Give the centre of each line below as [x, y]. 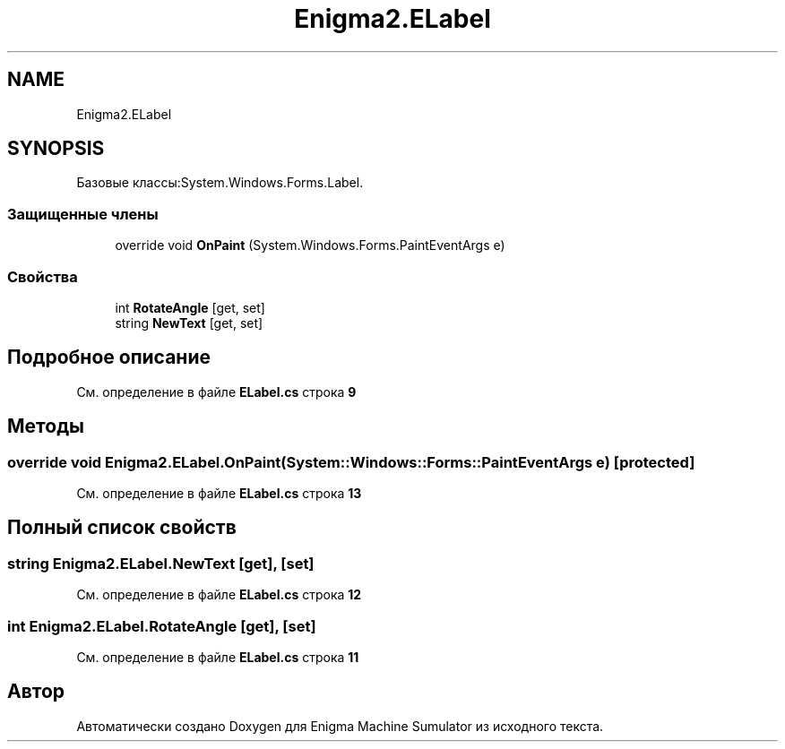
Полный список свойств [122, 528]
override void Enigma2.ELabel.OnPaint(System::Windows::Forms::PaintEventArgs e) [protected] [351, 462]
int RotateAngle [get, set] [190, 307]
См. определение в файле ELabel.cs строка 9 [216, 392]
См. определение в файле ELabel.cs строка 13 [219, 493]
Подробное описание [109, 357]
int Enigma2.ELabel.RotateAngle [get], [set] [162, 626]
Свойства [43, 276]
